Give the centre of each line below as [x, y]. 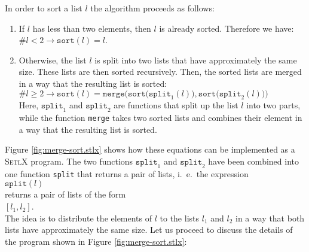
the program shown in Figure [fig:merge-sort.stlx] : [96, 241]
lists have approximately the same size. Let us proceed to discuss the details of [149, 230]
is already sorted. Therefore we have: [227, 28]
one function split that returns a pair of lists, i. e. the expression [127, 173]
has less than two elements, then [92, 28]
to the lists [180, 218]
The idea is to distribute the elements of [79, 218]
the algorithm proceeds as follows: [152, 8]
